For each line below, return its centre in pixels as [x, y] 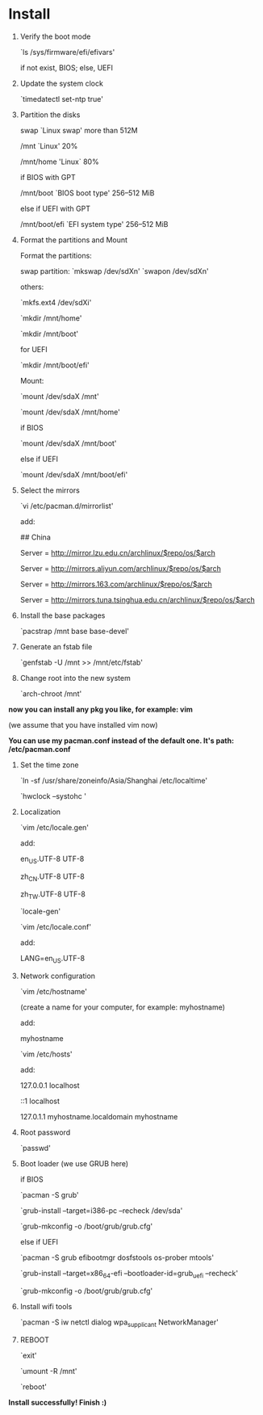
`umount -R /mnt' [49, 1371]
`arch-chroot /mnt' [51, 693]
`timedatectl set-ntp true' [61, 99]
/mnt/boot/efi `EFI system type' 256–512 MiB [94, 224]
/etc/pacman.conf [40, 749]
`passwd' [35, 1148]
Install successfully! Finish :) [58, 1402]
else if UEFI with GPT [55, 208]
